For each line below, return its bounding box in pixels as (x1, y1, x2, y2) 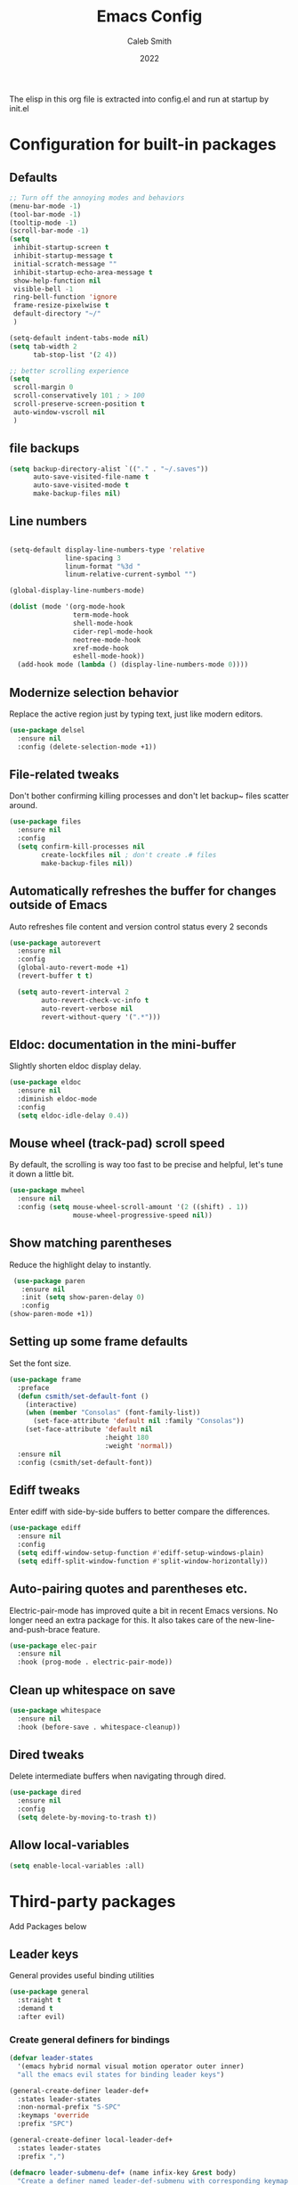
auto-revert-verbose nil (41, 1004, 133, 1013)
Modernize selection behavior (9, 684, 180, 700)
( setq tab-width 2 (9, 341, 77, 351)
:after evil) (17, 2012, 66, 2021)
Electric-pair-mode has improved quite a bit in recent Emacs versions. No (9, 1605, 278, 1616)
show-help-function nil (12, 276, 101, 285)
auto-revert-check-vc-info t (41, 995, 149, 1004)
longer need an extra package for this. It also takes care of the (9, 1615, 238, 1625)
